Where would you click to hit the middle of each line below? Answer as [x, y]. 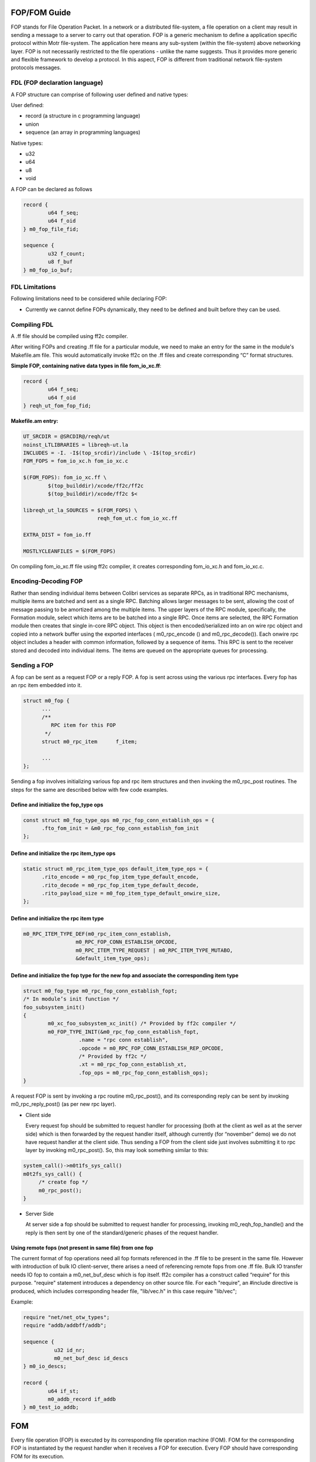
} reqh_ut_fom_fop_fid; [57, 406]
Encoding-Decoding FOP [47, 581]
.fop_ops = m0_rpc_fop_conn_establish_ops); [144, 1073]
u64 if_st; [63, 1391]
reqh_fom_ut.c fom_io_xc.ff [137, 518]
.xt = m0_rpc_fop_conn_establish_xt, [133, 1065]
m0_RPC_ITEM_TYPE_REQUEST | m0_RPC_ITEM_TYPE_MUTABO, [154, 950]
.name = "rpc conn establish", [123, 1040]
